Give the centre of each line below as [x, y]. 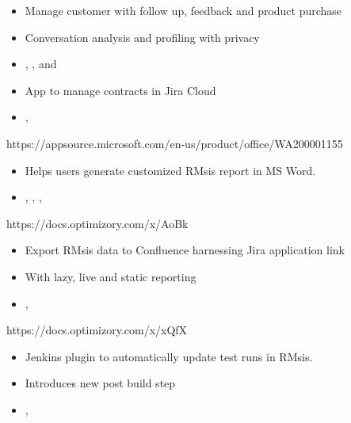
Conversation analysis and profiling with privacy [142, 37]
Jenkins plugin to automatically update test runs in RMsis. [169, 356]
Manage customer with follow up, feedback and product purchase [183, 10]
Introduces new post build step [100, 383]
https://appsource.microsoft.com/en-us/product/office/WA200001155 [175, 143]
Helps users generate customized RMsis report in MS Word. [170, 170]
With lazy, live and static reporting [111, 276]
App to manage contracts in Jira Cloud [120, 90]
